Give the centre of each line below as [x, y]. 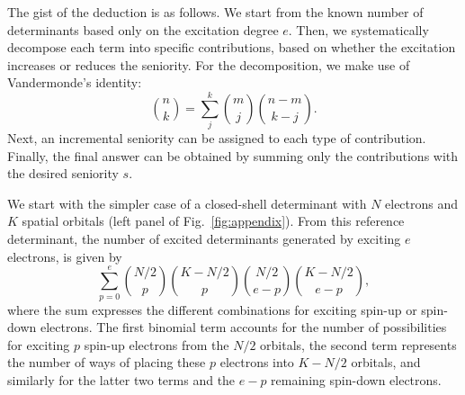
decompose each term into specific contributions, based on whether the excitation [232, 47]
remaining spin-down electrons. [356, 379]
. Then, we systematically [358, 29]
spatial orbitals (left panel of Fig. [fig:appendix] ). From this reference [213, 221]
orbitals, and [386, 362]
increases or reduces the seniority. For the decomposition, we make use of [209, 64]
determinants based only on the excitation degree [143, 29]
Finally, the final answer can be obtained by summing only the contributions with [233, 155]
